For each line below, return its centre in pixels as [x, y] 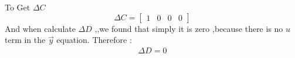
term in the [25, 40]
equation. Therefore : [94, 40]
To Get [18, 7]
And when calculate [40, 28]
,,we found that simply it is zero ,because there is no [189, 28]
